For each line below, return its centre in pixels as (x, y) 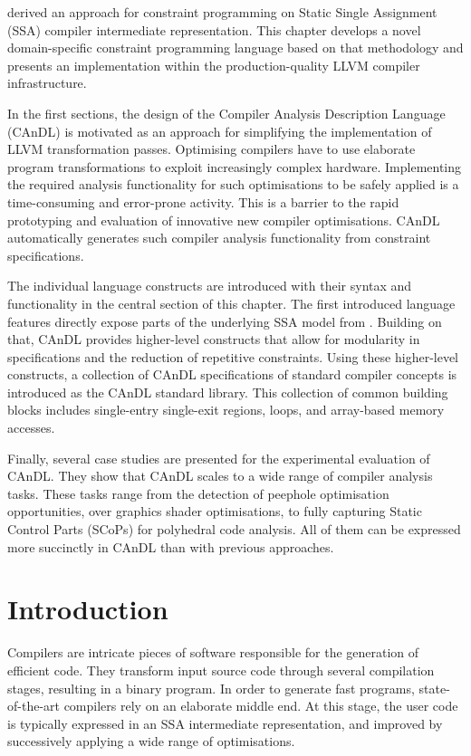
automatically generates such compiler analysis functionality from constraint (219, 238)
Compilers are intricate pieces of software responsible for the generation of (213, 652)
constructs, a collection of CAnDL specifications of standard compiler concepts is (232, 374)
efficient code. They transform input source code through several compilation (221, 670)
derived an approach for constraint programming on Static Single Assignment (222, 12)
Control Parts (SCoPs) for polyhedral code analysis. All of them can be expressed (234, 529)
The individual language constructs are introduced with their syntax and (210, 286)
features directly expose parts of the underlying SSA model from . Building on (225, 321)
